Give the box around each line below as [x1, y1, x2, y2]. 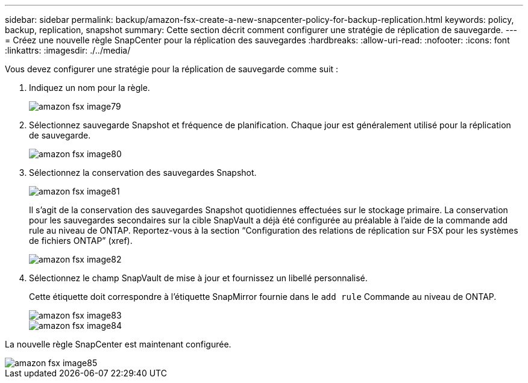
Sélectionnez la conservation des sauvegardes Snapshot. [29, 167, 257, 178]
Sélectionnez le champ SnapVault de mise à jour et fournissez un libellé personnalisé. [29, 273, 368, 283]
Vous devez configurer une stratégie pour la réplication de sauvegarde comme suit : [5, 64, 339, 74]
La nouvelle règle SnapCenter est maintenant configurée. [5, 339, 231, 349]
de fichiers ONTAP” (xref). [29, 235, 133, 246]
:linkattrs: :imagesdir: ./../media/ [5, 45, 131, 55]
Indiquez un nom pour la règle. [29, 83, 150, 93]
